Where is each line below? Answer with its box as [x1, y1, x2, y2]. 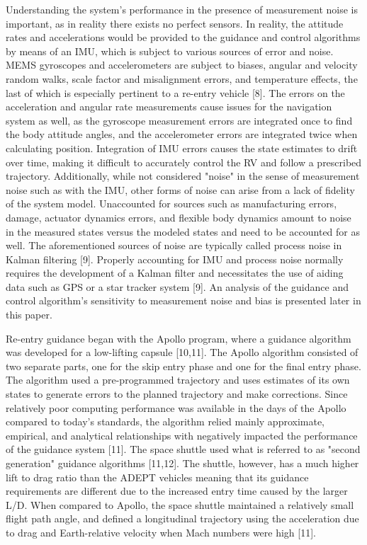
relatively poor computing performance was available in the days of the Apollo [6, 400, 346, 415]
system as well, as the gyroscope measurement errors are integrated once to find [6, 113, 353, 127]
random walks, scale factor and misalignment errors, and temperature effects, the [6, 71, 358, 86]
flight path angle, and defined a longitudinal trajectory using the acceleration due [6, 511, 359, 526]
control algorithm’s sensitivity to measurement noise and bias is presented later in [6, 293, 361, 308]
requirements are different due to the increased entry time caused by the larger [6, 483, 348, 498]
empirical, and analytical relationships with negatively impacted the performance [6, 428, 358, 442]
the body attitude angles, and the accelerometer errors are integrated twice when [6, 127, 358, 142]
